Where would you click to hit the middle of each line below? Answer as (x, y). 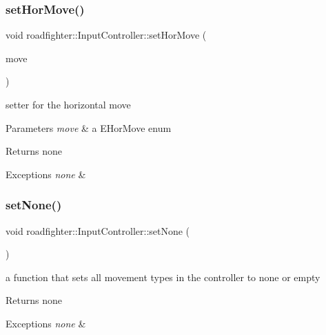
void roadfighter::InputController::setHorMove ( (106, 35)
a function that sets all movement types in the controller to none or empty (163, 277)
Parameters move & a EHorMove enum (89, 127)
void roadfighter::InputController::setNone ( (98, 230)
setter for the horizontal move (68, 104)
